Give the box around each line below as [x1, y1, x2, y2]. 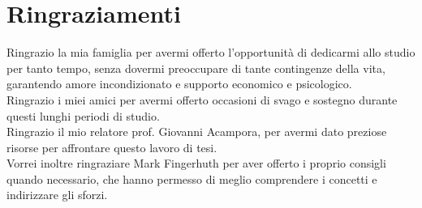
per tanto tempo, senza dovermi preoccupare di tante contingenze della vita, [6, 59, 385, 76]
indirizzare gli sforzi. [6, 186, 108, 203]
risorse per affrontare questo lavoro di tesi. [6, 138, 217, 155]
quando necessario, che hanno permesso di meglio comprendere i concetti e [6, 170, 377, 187]
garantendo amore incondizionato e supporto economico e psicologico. [6, 75, 352, 92]
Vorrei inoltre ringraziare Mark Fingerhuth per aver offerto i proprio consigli [6, 155, 386, 172]
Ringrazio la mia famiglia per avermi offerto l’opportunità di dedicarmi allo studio [6, 44, 416, 61]
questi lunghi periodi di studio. [6, 107, 160, 124]
